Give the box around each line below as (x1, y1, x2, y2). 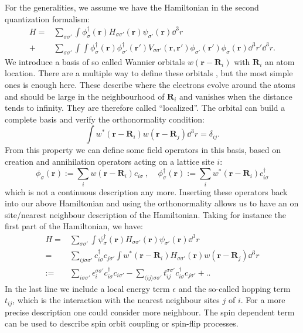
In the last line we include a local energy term (5, 282, 170, 294)
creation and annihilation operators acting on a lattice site (5, 155, 215, 167)
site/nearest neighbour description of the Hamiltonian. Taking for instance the (5, 208, 287, 220)
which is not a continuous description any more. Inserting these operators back (5, 185, 288, 198)
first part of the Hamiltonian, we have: (5, 220, 143, 232)
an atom (264, 55, 295, 67)
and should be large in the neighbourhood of (5, 90, 165, 102)
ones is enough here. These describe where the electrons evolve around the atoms (5, 78, 295, 90)
